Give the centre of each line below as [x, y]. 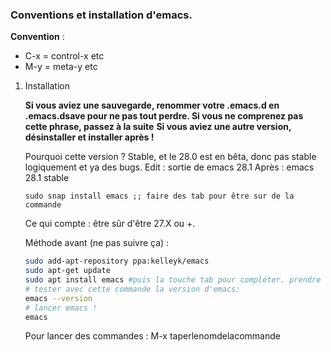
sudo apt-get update [67, 271]
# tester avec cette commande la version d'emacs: [132, 289]
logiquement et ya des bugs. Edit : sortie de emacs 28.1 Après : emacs [169, 167]
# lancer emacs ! [61, 308]
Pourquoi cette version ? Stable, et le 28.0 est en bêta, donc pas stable [170, 157]
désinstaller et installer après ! [89, 137]
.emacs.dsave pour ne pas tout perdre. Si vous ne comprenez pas [164, 116]
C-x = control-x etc [64, 56]
